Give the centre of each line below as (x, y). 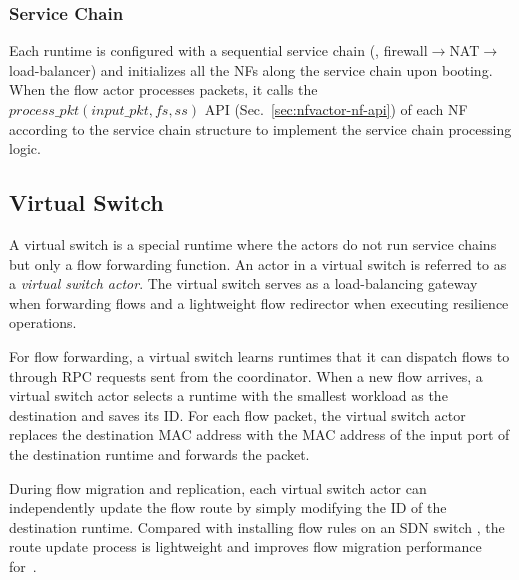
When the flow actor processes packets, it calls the (163, 89)
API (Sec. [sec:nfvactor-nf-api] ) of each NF (336, 109)
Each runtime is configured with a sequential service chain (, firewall (218, 50)
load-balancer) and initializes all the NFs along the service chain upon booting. (251, 69)
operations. (43, 322)
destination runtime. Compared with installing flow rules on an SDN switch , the (257, 526)
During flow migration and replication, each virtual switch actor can (218, 487)
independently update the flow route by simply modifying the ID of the (228, 507)
